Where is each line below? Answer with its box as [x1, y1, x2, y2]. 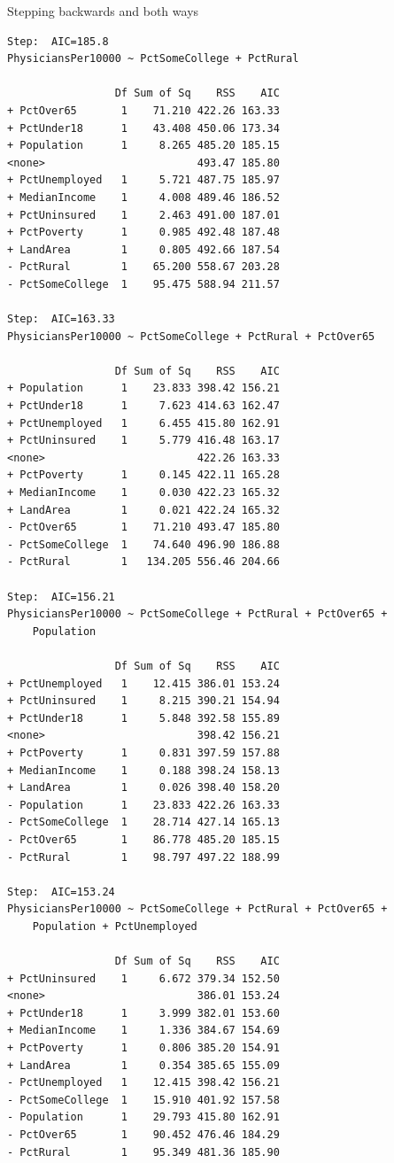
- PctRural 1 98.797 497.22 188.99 [7, 850, 280, 864]
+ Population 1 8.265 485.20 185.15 [7, 139, 280, 152]
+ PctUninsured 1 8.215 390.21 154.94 [7, 694, 280, 708]
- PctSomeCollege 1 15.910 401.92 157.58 [7, 1093, 280, 1106]
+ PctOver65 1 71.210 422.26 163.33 [7, 104, 280, 117]
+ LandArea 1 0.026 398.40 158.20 [7, 781, 280, 795]
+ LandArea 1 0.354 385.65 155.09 [7, 1058, 280, 1072]
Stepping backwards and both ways [7, 2, 199, 19]
